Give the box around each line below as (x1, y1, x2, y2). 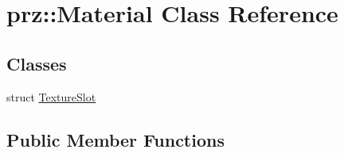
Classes (6, 51, 67, 75)
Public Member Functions (6, 127, 225, 151)
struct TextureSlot (6, 88, 96, 105)
